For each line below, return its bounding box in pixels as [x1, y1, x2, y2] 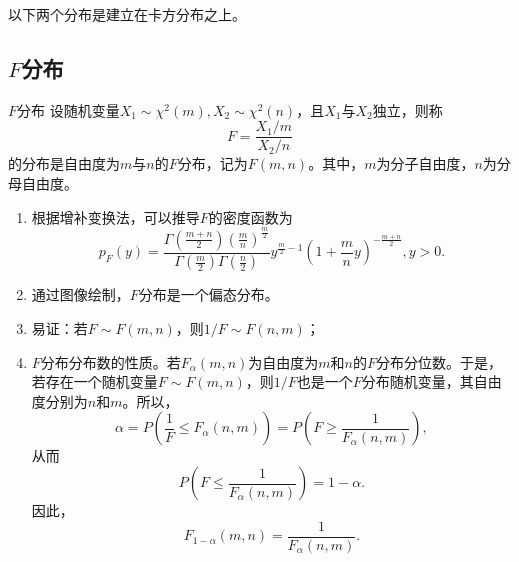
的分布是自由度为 [8, 153, 120, 174]
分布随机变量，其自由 [361, 371, 502, 392]
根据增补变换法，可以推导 [31, 206, 200, 227]
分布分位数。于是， [376, 351, 503, 372]
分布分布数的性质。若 [40, 351, 181, 372]
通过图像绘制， [31, 284, 130, 305]
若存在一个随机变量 [31, 371, 158, 392]
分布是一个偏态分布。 [138, 284, 279, 305]
